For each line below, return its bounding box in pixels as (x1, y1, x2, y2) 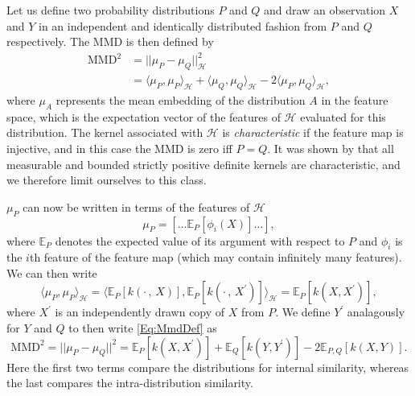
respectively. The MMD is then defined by (6, 33, 214, 50)
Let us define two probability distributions (6, 2, 215, 18)
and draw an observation (264, 2, 386, 18)
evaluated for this (300, 108, 386, 125)
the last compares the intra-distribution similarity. (6, 374, 253, 391)
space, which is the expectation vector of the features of (6, 108, 281, 125)
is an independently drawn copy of (55, 303, 225, 320)
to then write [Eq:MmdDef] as (68, 320, 217, 336)
